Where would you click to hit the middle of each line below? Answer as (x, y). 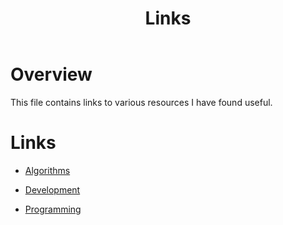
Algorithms (47, 170)
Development (52, 189)
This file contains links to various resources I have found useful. (141, 102)
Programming (53, 209)
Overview (51, 74)
